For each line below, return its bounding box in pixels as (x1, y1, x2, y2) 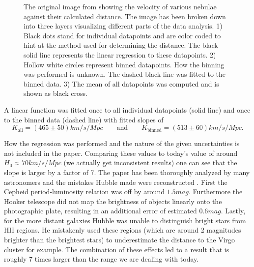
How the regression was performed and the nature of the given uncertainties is (4, 138, 240, 148)
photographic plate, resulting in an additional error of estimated (4, 206, 197, 216)
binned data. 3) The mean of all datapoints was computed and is (24, 78, 219, 89)
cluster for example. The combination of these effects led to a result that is (4, 244, 229, 254)
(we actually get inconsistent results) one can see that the (63, 157, 237, 168)
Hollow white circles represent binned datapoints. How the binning (24, 59, 225, 69)
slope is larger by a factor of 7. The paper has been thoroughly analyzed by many (4, 167, 250, 177)
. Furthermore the (188, 186, 243, 197)
